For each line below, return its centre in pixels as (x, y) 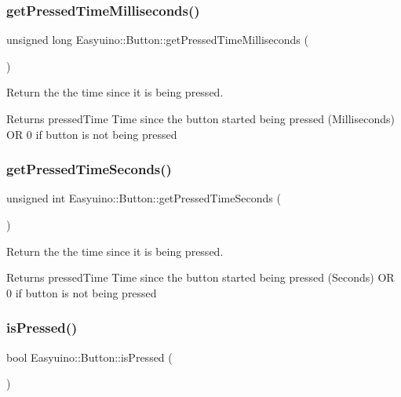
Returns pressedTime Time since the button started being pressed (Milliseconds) (200, 118)
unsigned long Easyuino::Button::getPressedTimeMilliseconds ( (157, 40)
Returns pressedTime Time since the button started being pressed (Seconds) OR (200, 277)
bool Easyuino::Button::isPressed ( (89, 357)
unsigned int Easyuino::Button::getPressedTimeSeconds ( (144, 198)
